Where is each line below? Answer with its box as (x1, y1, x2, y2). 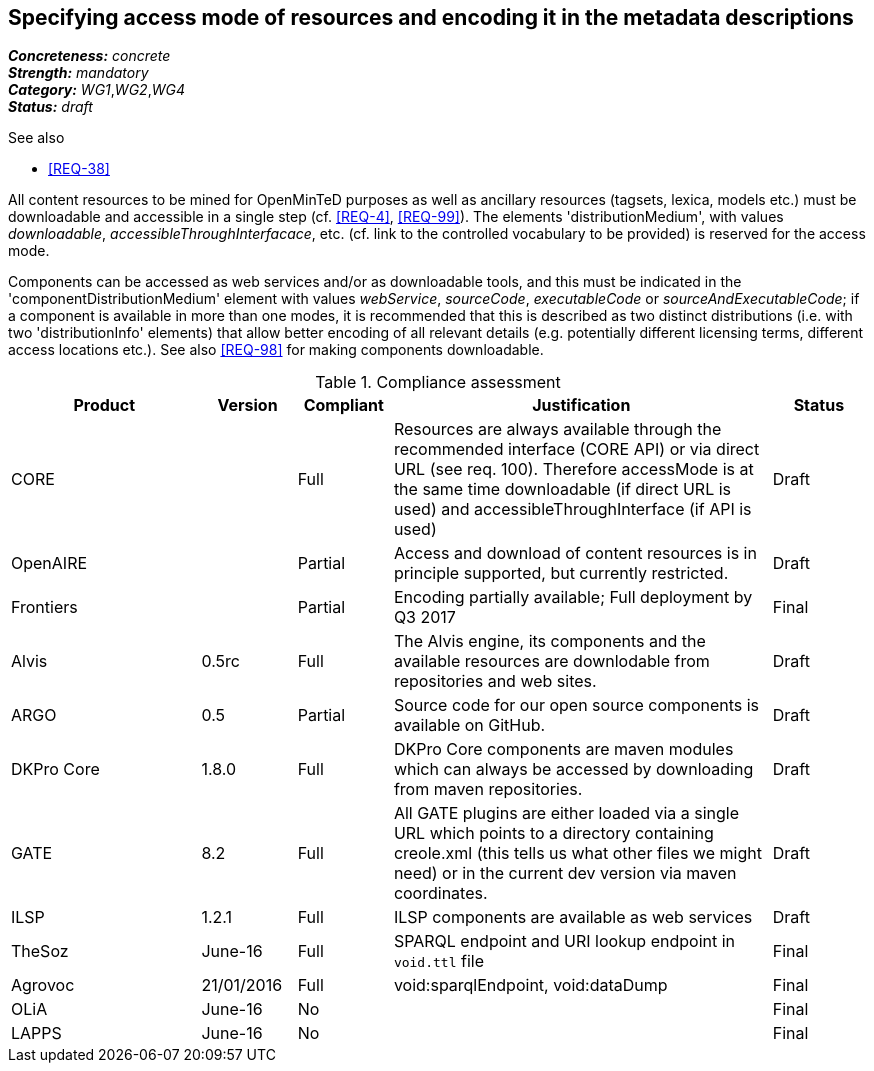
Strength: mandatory (8, 64, 149, 82)
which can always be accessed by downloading (393, 759, 754, 780)
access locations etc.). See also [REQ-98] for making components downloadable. (8, 341, 544, 359)
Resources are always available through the (393, 419, 722, 440)
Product (73, 395, 136, 416)
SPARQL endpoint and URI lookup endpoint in (393, 931, 736, 952)
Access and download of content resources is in (393, 543, 757, 564)
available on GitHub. (393, 715, 546, 736)
